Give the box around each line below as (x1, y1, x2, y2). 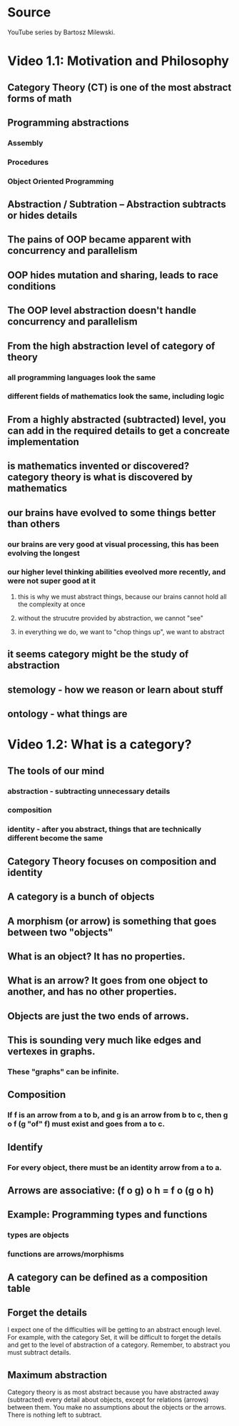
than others (7, 518, 61, 530)
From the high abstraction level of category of (7, 340, 215, 352)
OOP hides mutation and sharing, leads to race (7, 269, 219, 281)
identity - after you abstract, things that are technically (7, 825, 202, 835)
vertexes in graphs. (7, 1046, 96, 1058)
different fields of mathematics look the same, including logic (7, 392, 225, 402)
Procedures (7, 157, 49, 167)
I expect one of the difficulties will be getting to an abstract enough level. (7, 1325, 222, 1334)
